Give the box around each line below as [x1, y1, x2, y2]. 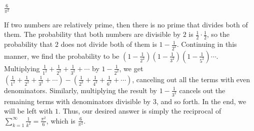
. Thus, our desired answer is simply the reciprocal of [58, 106, 221, 116]
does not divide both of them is [60, 39, 157, 49]
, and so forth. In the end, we [156, 96, 246, 106]
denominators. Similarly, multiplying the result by [4, 85, 157, 95]
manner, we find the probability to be [4, 50, 119, 61]
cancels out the [179, 85, 225, 95]
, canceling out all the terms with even [132, 74, 250, 84]
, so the [206, 29, 229, 39]
